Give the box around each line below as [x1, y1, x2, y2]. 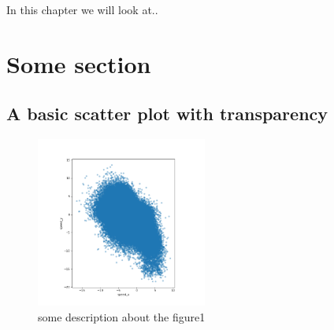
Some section [6, 47, 151, 79]
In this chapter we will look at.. [6, 2, 158, 17]
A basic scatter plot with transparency [6, 101, 328, 126]
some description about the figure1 [38, 308, 206, 324]
